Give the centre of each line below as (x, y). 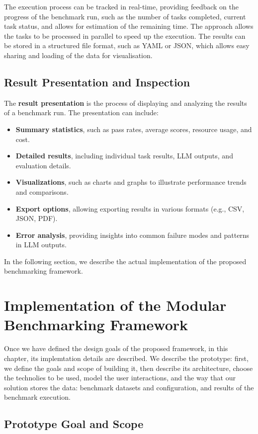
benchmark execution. (37, 397)
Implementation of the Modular (115, 305)
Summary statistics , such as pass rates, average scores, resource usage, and (134, 129)
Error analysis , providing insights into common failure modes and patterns (132, 235)
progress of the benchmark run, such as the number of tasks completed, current (125, 16)
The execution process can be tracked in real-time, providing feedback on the (122, 6)
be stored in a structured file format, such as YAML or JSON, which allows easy (127, 45)
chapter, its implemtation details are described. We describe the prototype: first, (126, 358)
